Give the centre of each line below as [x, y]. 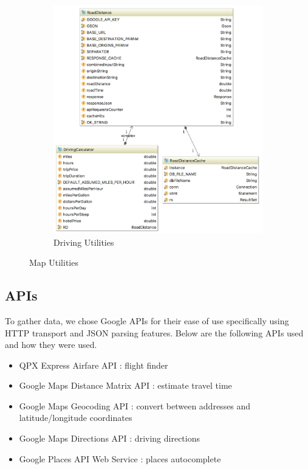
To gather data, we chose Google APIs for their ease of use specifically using [147, 320]
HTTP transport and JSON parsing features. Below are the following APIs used [154, 332]
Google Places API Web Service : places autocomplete [120, 458]
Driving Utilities [84, 242]
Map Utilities [54, 262]
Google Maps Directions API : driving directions [109, 438]
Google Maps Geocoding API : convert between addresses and [135, 405]
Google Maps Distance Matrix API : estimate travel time [125, 385]
